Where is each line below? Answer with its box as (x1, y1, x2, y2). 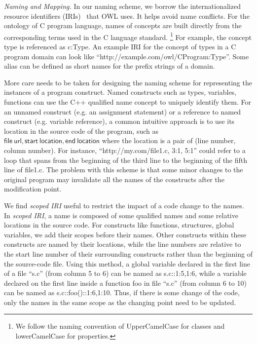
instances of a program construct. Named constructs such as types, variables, (4, 87, 237, 97)
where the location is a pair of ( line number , (102, 135, 236, 146)
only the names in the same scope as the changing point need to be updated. (4, 297, 236, 307)
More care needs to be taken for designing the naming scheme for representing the (4, 77, 252, 87)
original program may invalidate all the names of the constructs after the (4, 174, 224, 184)
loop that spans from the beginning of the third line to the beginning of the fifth (4, 154, 248, 165)
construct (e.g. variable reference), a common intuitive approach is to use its (4, 116, 235, 126)
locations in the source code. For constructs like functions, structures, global (4, 220, 234, 230)
